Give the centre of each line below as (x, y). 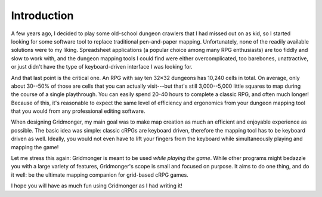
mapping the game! (35, 147)
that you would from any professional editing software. (78, 111)
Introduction (42, 16)
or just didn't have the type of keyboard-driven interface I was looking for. (102, 67)
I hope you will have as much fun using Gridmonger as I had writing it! (97, 186)
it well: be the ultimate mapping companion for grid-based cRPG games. (100, 175)
